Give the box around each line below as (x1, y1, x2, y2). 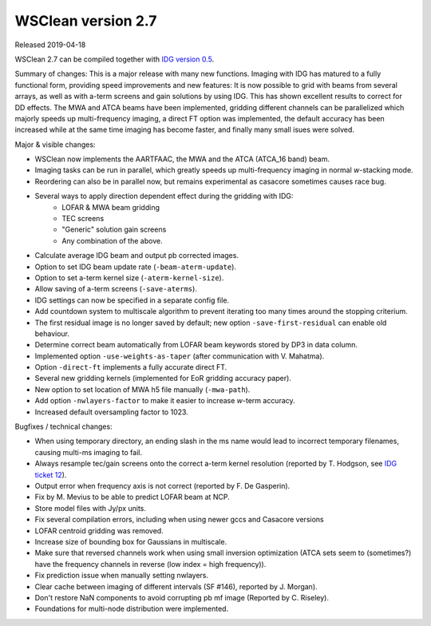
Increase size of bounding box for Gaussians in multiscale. (34, 537, 227, 546)
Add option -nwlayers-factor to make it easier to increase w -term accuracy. (34, 396, 295, 406)
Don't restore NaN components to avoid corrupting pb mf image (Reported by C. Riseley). (34, 592, 329, 602)
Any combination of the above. (61, 236, 163, 245)
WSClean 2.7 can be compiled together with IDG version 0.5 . (14, 54, 215, 64)
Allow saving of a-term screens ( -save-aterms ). (34, 284, 197, 294)
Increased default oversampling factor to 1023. (34, 407, 189, 417)
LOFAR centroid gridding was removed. (34, 525, 164, 535)
